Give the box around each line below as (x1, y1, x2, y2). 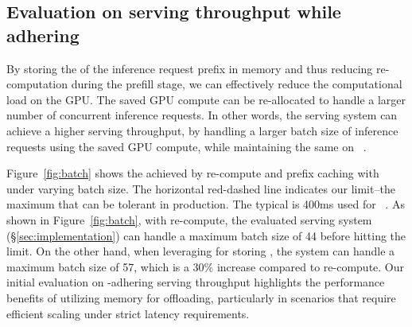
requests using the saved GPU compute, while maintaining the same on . (6, 138, 367, 154)
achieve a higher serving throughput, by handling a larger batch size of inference (6, 122, 398, 138)
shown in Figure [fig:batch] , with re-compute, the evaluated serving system (6, 211, 372, 228)
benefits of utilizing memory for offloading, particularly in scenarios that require (6, 289, 396, 306)
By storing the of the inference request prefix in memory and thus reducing (6, 60, 373, 76)
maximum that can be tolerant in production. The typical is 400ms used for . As (6, 196, 405, 212)
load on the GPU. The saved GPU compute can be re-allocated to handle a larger (6, 91, 406, 107)
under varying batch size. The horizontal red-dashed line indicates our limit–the (6, 180, 395, 197)
